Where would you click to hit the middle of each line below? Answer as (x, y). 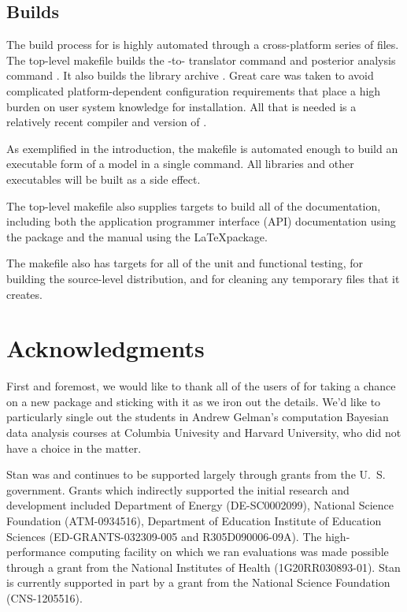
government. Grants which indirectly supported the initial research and (178, 489)
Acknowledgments (105, 348)
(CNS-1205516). (44, 597)
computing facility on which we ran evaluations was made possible (229, 552)
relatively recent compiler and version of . (107, 122)
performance (36, 552)
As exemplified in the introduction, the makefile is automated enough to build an (202, 148)
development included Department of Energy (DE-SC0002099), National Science (200, 505)
